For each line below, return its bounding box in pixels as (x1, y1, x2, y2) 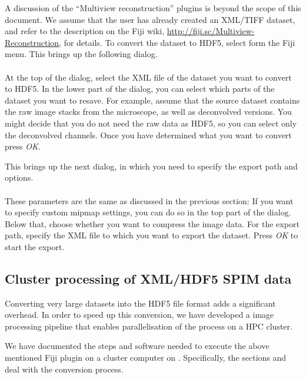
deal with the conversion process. (5, 363, 124, 375)
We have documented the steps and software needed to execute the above (5, 340, 270, 352)
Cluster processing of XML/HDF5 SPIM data (5, 269, 292, 287)
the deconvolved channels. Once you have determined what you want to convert (5, 128, 292, 141)
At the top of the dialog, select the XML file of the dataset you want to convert (5, 71, 292, 83)
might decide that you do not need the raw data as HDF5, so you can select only (5, 117, 297, 129)
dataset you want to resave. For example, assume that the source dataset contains (5, 94, 300, 106)
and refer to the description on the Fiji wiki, (5, 25, 165, 37)
